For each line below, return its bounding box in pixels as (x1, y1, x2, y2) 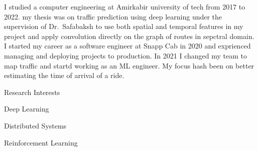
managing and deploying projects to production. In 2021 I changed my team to (4, 50, 247, 60)
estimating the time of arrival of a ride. (4, 70, 124, 80)
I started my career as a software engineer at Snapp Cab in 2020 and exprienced (4, 40, 251, 51)
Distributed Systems (4, 120, 67, 130)
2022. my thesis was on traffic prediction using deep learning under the (4, 11, 222, 21)
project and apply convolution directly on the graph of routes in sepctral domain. (4, 30, 254, 41)
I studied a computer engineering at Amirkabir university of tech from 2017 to (4, 1, 245, 11)
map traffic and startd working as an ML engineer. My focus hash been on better (4, 60, 254, 70)
